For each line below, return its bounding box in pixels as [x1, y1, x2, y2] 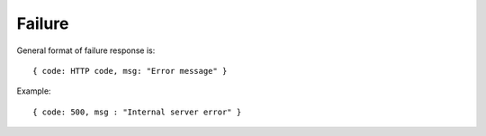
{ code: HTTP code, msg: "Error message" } [32, 66, 228, 76]
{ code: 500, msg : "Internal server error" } [32, 106, 242, 117]
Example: [16, 86, 51, 96]
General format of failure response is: [16, 45, 156, 56]
